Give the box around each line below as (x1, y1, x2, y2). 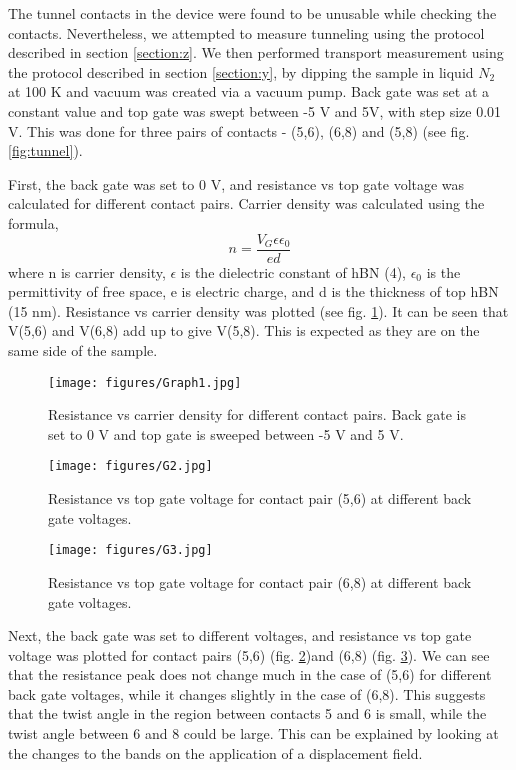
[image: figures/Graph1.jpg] (48, 375, 242, 390)
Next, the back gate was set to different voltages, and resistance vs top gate (8, 625, 472, 646)
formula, (8, 212, 59, 233)
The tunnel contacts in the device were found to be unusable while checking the (8, 3, 497, 23)
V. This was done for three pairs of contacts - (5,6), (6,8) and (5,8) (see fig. (8, 120, 470, 141)
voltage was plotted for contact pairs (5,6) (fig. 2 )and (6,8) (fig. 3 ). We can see (8, 644, 490, 665)
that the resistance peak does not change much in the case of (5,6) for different (8, 664, 492, 685)
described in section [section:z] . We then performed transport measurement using (8, 42, 504, 63)
